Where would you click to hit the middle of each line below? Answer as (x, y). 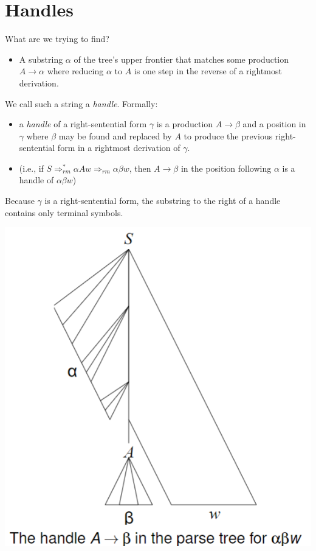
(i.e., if (31, 168)
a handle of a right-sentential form (83, 124)
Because (20, 201)
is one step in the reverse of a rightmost (208, 71)
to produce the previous (228, 135)
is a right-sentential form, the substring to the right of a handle (163, 201)
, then (140, 168)
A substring (41, 59)
